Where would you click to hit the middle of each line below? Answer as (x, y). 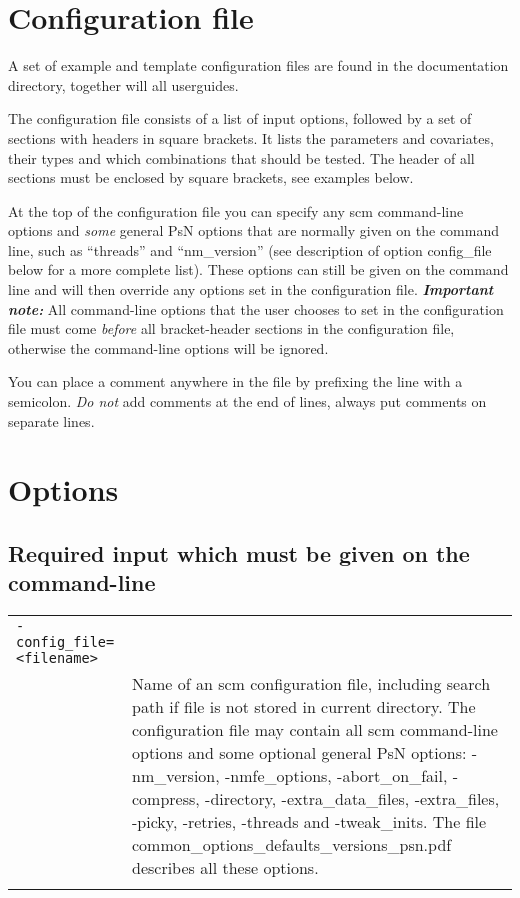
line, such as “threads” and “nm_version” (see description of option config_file (250, 249)
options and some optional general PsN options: (299, 753)
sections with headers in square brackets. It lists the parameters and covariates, (251, 137)
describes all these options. (225, 868)
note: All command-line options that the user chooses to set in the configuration (256, 308)
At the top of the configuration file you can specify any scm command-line (236, 210)
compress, (165, 799)
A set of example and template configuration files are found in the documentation (258, 65)
